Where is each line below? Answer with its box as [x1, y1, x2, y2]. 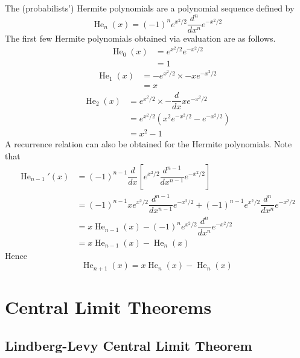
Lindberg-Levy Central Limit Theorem [5, 336, 252, 354]
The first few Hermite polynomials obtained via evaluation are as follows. [5, 32, 276, 45]
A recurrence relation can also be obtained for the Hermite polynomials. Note [5, 138, 292, 150]
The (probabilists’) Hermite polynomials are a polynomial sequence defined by [5, 2, 295, 14]
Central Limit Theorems [5, 295, 212, 319]
